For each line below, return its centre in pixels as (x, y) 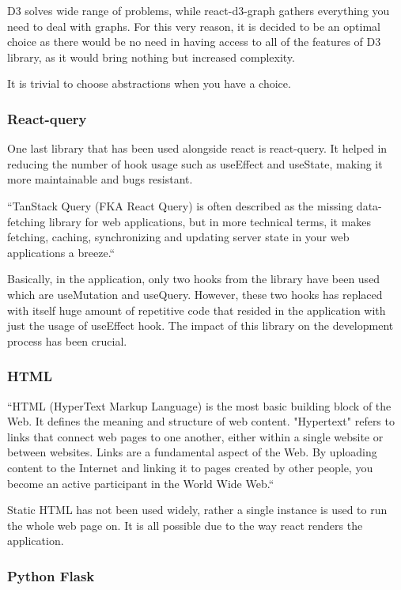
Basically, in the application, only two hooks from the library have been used (194, 279)
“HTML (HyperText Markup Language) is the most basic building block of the (199, 405)
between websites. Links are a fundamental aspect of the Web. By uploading (192, 452)
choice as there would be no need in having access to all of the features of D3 (194, 42)
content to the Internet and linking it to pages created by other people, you (190, 467)
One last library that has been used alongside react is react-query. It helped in (197, 148)
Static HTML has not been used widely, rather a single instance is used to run (197, 510)
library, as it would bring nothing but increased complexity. (151, 57)
